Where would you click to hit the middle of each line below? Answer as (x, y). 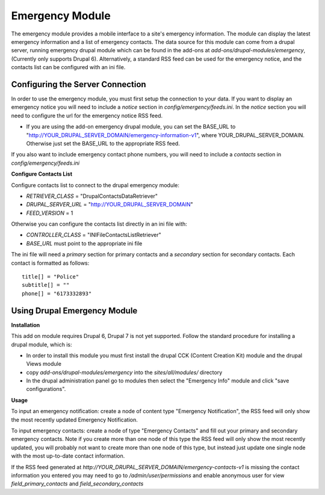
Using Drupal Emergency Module (74, 311)
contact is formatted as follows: (50, 263)
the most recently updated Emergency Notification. (74, 420)
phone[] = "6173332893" (57, 294)
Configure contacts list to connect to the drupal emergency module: (95, 185)
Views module (44, 364)
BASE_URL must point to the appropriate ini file (84, 243)
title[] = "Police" (51, 277)
